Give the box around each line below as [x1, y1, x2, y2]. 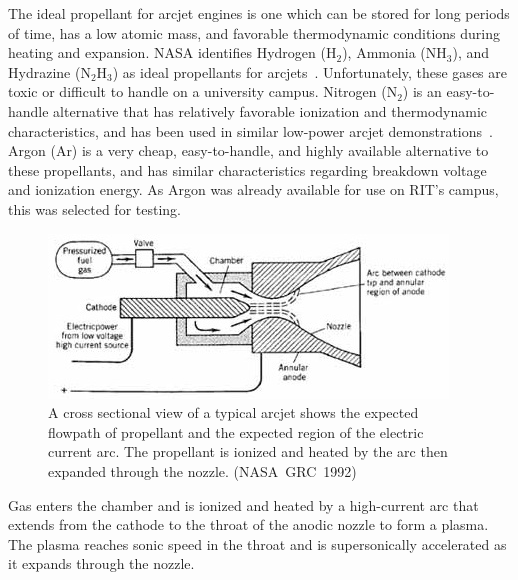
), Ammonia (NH [342, 42, 447, 63]
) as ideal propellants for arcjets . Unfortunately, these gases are [112, 61, 507, 82]
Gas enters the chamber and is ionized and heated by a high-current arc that [8, 494, 479, 515]
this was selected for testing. [8, 198, 181, 219]
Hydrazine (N [8, 61, 91, 82]
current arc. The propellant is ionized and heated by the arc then [48, 441, 448, 462]
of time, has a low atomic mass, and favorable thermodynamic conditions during [8, 22, 500, 43]
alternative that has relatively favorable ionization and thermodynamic [53, 100, 488, 121]
